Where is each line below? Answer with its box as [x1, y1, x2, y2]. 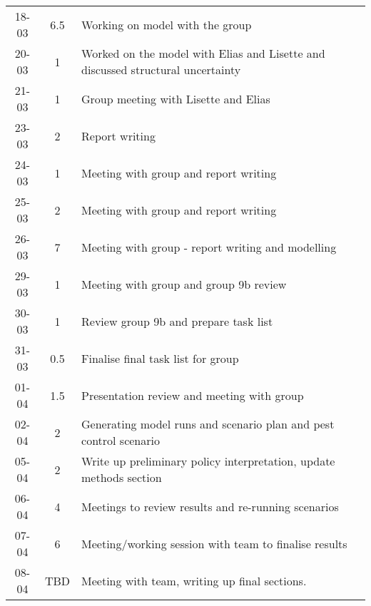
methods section [81, 469, 162, 486]
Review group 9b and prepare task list [81, 312, 273, 329]
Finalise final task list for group [81, 349, 239, 366]
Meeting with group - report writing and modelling [81, 238, 337, 255]
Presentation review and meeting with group [81, 386, 304, 404]
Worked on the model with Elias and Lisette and [81, 45, 325, 61]
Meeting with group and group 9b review [81, 275, 287, 292]
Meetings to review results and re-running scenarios [81, 498, 339, 515]
